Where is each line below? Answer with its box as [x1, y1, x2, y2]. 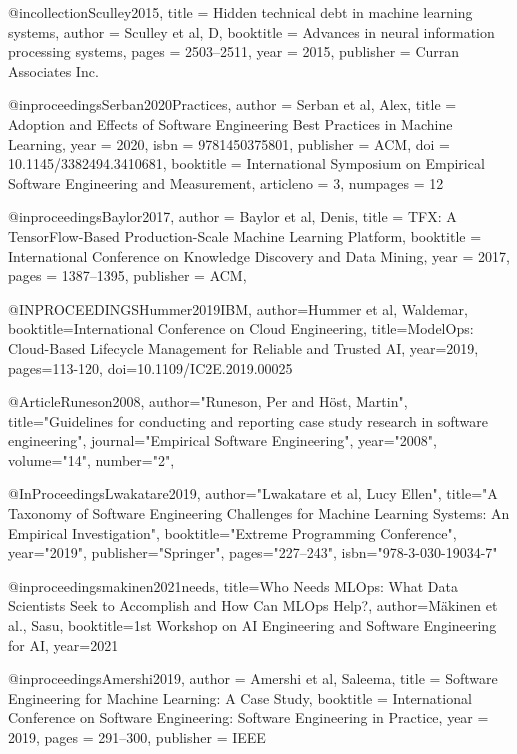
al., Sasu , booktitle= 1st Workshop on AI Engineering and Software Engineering [8, 615, 497, 636]
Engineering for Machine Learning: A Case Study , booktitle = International [8, 687, 472, 708]
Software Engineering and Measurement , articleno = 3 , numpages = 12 [8, 172, 444, 193]
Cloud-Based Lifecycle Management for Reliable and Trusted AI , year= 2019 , [8, 337, 479, 358]
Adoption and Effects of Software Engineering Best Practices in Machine [8, 113, 453, 134]
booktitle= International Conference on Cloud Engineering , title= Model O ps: [8, 318, 474, 339]
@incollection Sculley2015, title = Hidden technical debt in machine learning [8, 2, 473, 22]
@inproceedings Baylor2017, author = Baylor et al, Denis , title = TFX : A [8, 206, 457, 227]
